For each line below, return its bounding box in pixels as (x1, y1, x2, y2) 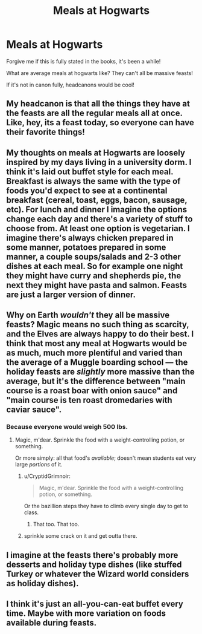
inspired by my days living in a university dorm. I (6, 157, 192, 167)
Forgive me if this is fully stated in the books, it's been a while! (6, 57, 161, 65)
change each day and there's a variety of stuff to (6, 214, 193, 224)
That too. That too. (33, 521, 80, 528)
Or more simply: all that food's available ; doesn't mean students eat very (14, 454, 197, 462)
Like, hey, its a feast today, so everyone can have (6, 117, 194, 128)
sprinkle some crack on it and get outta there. (24, 532, 137, 540)
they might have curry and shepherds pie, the (6, 270, 181, 281)
